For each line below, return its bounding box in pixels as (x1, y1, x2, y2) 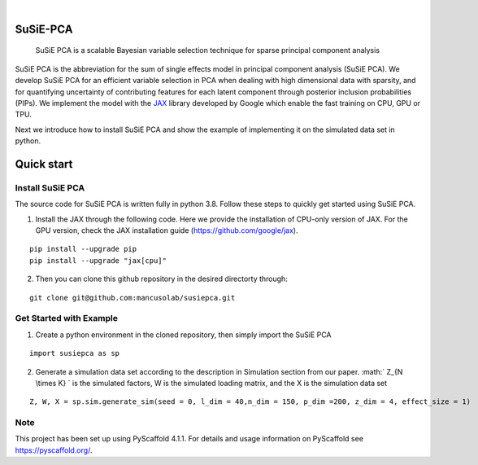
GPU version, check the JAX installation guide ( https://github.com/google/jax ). (35, 226, 298, 235)
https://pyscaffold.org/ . (15, 445, 93, 455)
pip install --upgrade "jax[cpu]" (29, 256, 167, 265)
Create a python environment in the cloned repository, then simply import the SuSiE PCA (35, 330, 332, 340)
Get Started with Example (15, 313, 118, 324)
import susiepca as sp (29, 349, 120, 358)
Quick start (15, 157, 73, 171)
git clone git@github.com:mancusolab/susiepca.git (29, 293, 236, 302)
